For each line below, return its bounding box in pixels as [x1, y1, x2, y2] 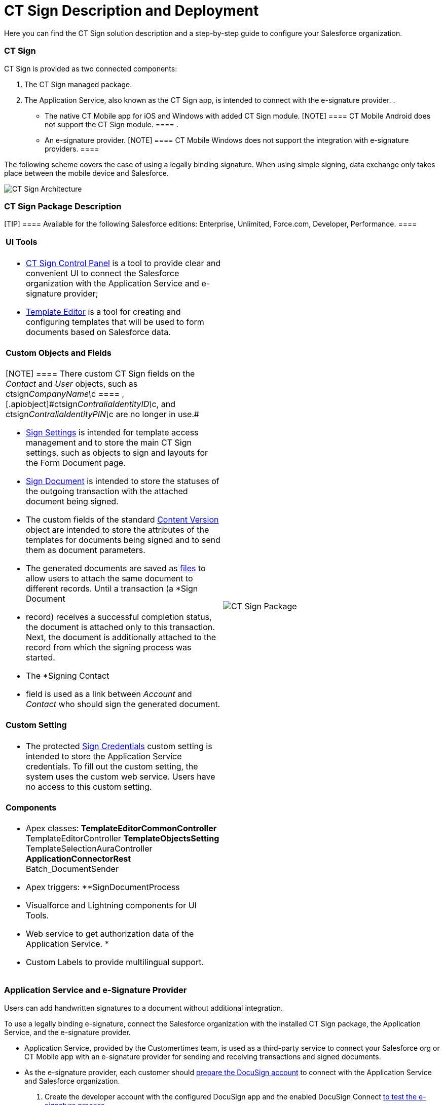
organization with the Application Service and [26, 278, 199, 288]
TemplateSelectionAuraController [26, 843, 153, 854]
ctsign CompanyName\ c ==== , [6, 389, 125, 399]
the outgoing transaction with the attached [26, 486, 188, 497]
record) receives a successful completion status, [26, 612, 212, 622]
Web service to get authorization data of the [26, 929, 194, 939]
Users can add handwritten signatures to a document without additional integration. [4, 1003, 283, 1012]
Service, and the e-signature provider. [4, 1027, 131, 1037]
